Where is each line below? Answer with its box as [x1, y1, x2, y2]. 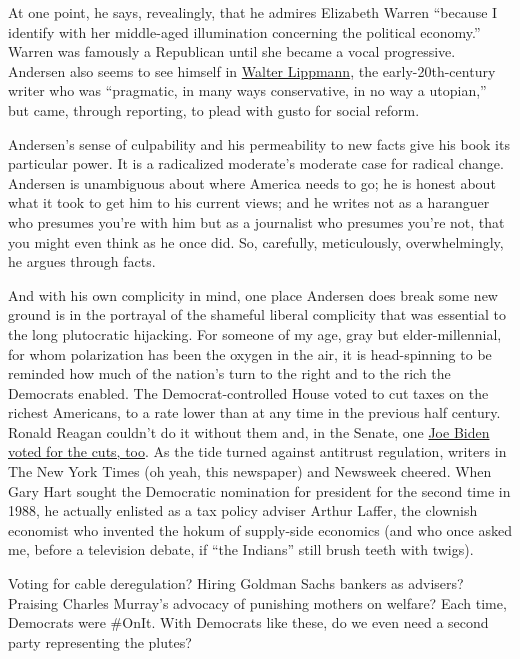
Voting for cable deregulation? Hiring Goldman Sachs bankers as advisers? [8, 573, 464, 594]
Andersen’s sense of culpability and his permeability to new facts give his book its [8, 133, 510, 154]
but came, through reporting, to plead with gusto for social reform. [8, 99, 420, 120]
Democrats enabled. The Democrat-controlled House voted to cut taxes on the [8, 382, 489, 403]
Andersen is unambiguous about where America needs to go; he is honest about [8, 172, 496, 193]
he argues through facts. [8, 251, 156, 272]
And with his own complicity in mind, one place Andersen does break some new [8, 284, 498, 305]
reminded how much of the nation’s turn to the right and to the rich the [8, 363, 451, 384]
